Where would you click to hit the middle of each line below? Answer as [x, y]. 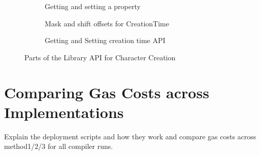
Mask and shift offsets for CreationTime [107, 23]
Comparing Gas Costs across [107, 92]
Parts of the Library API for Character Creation [100, 57]
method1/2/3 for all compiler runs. [59, 146]
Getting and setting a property [93, 6]
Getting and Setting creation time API [105, 40]
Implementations [64, 112]
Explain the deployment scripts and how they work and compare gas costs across [130, 136]
